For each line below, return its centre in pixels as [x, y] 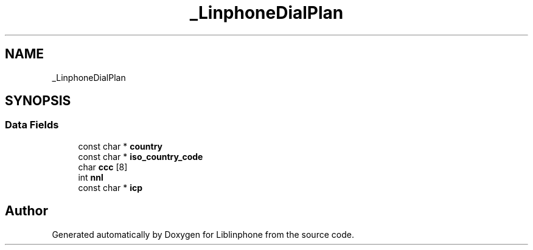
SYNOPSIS [38, 101]
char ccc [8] [103, 167]
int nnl [91, 177]
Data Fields [32, 125]
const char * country [120, 146]
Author [26, 211]
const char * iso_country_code [141, 156]
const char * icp [110, 187]
